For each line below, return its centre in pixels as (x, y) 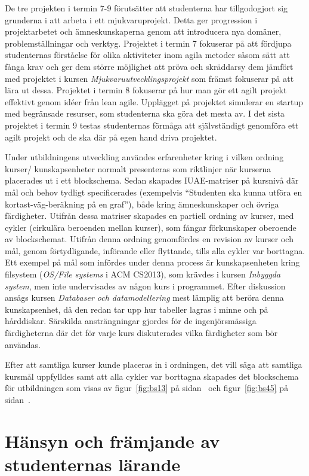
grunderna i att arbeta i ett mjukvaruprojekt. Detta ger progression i (131, 19)
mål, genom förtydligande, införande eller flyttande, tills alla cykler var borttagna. (155, 250)
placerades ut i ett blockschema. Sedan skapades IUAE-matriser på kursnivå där (152, 180)
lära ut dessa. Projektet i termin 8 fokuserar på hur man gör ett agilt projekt (146, 90)
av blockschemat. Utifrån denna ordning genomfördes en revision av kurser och (149, 239)
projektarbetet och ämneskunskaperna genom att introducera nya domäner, (143, 31)
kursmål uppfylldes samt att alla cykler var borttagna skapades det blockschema (152, 376)
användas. (23, 344)
